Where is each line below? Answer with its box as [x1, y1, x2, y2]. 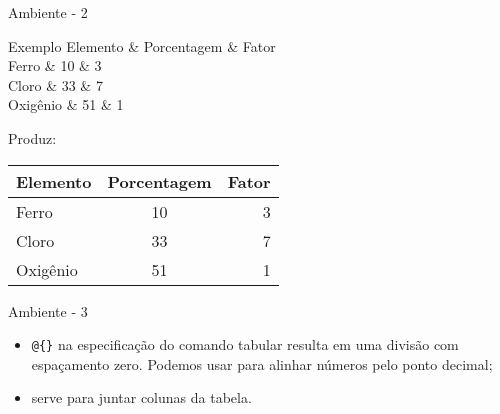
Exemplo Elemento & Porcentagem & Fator [8, 35, 276, 56]
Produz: [8, 127, 57, 148]
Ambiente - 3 [8, 300, 88, 321]
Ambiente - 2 [8, 2, 88, 22]
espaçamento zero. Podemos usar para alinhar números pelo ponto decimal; [31, 353, 493, 374]
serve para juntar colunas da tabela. [31, 387, 252, 408]
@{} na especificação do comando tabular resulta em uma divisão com [31, 334, 459, 355]
